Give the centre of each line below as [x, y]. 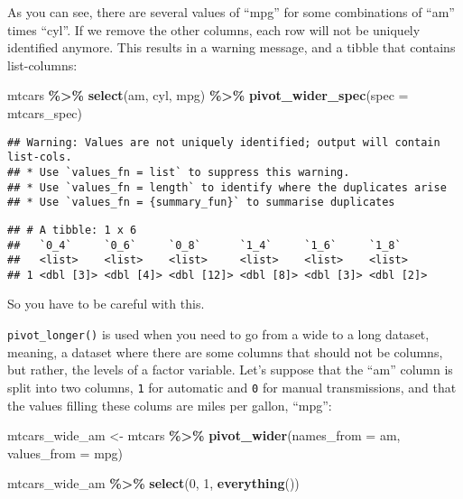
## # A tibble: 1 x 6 [72, 230]
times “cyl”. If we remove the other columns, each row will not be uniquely [214, 29]
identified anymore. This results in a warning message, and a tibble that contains [231, 47]
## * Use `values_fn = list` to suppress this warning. [179, 172]
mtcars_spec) [45, 112]
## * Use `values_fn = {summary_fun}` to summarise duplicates [201, 203]
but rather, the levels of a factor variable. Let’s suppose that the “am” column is [230, 370]
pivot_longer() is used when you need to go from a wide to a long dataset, [218, 334]
